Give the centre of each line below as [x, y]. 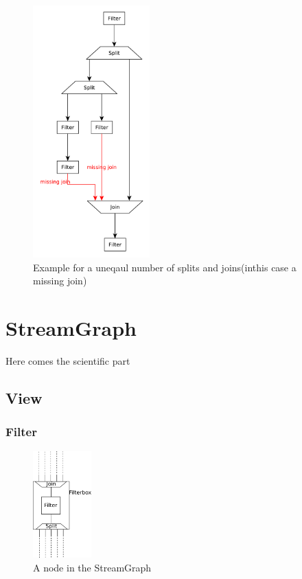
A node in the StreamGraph [92, 567]
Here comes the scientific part [68, 361]
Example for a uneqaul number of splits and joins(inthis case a [165, 267]
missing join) [60, 281]
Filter [21, 432]
